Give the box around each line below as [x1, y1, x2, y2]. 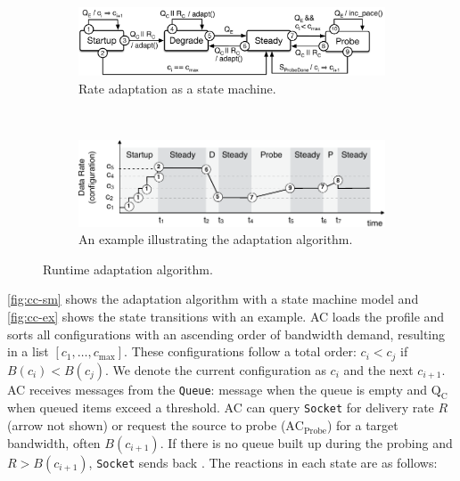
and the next [343, 360, 414, 379]
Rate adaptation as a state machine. [78, 78, 276, 97]
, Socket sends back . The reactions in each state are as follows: [88, 452, 438, 471]
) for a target [326, 416, 398, 435]
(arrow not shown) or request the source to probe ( [7, 416, 286, 435]
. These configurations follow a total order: [124, 342, 357, 361]
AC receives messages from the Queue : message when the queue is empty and [7, 379, 428, 398]
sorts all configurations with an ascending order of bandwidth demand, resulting [7, 324, 446, 343]
